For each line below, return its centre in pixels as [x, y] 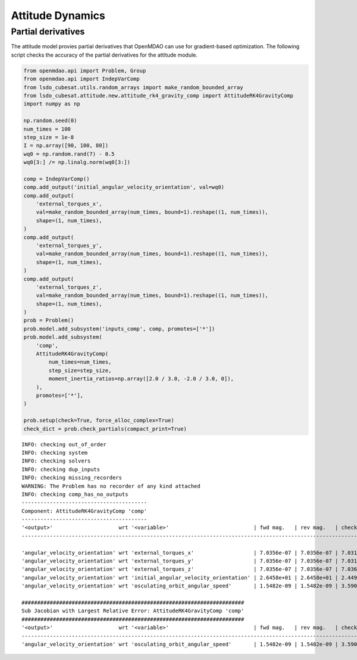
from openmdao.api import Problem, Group [85, 71]
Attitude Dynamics [58, 15]
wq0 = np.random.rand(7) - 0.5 [69, 154]
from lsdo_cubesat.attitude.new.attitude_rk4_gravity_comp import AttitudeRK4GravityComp [159, 96]
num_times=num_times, [80, 362]
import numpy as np [52, 104]
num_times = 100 [47, 129]
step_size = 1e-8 [49, 137]
